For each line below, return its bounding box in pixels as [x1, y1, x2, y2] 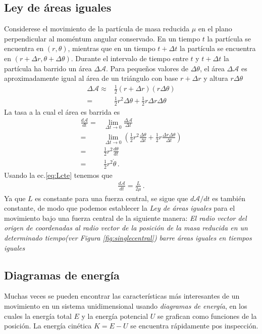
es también [212, 193, 245, 203]
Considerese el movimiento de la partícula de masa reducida [4, 23, 190, 34]
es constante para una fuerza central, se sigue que [35, 193, 188, 203]
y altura [203, 73, 228, 83]
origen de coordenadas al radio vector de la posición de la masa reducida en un [4, 222, 248, 233]
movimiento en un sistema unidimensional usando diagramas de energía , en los [4, 300, 247, 311]
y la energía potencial [81, 310, 148, 321]
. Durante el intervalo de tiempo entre [71, 53, 188, 63]
